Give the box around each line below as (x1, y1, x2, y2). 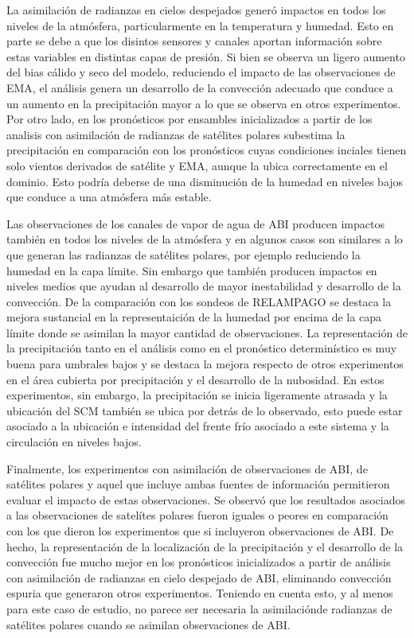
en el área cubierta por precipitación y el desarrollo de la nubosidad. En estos (6, 371, 385, 387)
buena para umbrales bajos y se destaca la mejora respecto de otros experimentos (6, 356, 404, 372)
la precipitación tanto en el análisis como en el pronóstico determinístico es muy (6, 340, 397, 356)
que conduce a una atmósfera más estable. (6, 189, 212, 205)
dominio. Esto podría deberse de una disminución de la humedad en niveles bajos (6, 173, 404, 189)
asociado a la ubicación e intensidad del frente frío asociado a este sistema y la (6, 418, 389, 434)
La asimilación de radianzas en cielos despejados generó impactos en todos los (6, 2, 386, 18)
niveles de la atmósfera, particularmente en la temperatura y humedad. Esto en (6, 17, 394, 33)
